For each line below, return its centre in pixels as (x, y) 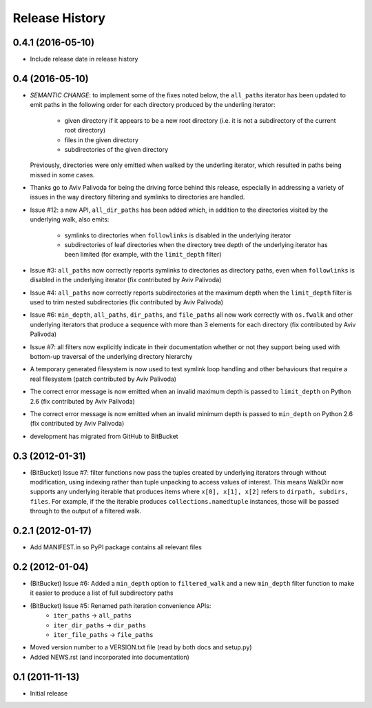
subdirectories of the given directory (116, 149)
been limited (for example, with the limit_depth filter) (143, 255)
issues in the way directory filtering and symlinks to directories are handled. (137, 197)
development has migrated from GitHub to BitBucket (104, 436)
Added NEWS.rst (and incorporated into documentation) (110, 657)
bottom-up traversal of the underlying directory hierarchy (111, 356)
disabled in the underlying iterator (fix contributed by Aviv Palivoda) (126, 280)
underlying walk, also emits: (70, 219)
